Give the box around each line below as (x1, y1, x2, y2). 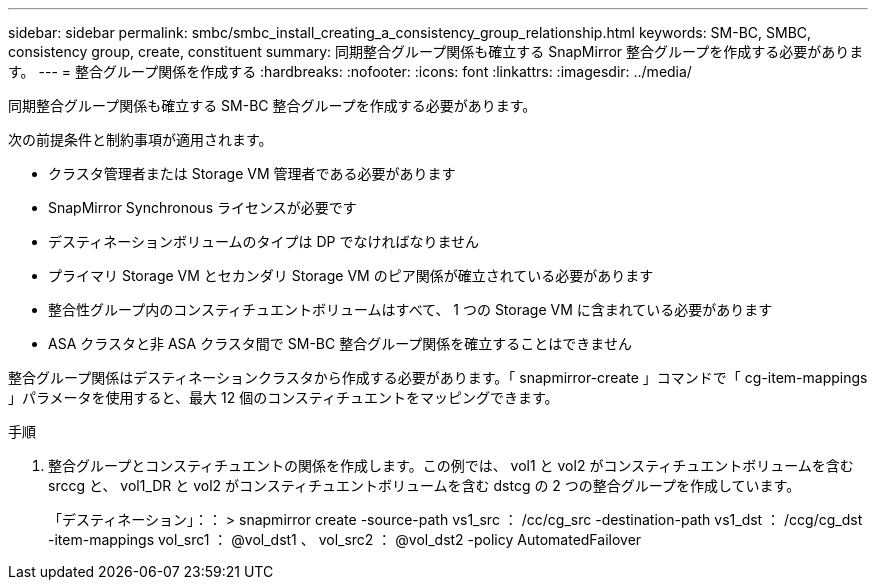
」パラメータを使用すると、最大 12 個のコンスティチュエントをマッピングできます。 (8, 389, 559, 406)
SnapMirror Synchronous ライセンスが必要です (48, 199, 357, 216)
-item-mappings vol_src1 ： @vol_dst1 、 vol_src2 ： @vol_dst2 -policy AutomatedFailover (48, 531, 642, 548)
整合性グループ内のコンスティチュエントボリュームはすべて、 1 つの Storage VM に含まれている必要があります (48, 301, 773, 318)
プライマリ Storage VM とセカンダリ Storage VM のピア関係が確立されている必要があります (48, 267, 654, 284)
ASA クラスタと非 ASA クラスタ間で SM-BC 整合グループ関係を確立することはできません (48, 335, 632, 352)
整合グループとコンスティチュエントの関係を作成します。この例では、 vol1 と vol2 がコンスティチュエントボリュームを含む (48, 457, 854, 474)
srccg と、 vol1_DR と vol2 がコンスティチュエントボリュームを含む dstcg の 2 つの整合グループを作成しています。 (48, 477, 801, 494)
